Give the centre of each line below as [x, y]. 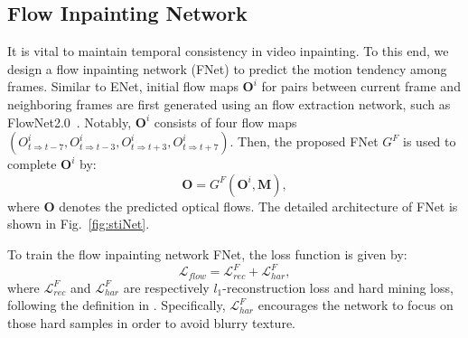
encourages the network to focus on [356, 305]
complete [32, 164]
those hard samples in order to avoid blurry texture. [151, 322]
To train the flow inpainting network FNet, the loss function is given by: [207, 253]
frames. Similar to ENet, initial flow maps [123, 86]
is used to [430, 141]
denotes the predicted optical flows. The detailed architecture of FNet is [258, 206]
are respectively [166, 287]
